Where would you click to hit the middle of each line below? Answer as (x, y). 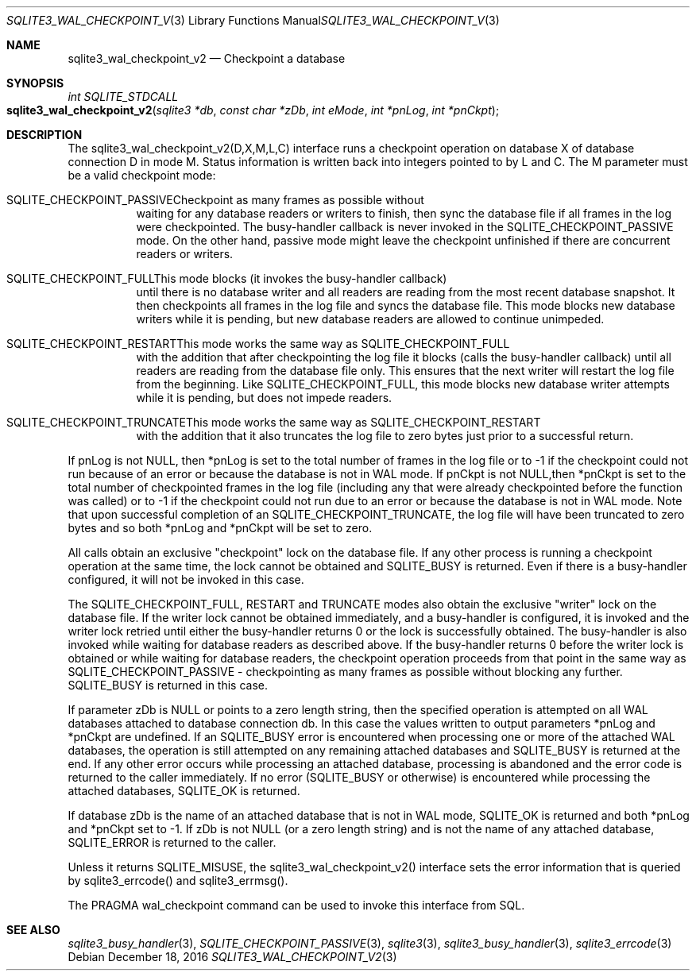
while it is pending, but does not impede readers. (264, 398)
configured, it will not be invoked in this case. (186, 579)
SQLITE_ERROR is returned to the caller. (172, 842)
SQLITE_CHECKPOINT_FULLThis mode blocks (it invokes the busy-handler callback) (227, 278)
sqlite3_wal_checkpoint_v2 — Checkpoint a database (207, 58)
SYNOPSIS (35, 83)
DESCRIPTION (44, 135)
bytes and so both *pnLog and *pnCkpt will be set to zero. (220, 528)
